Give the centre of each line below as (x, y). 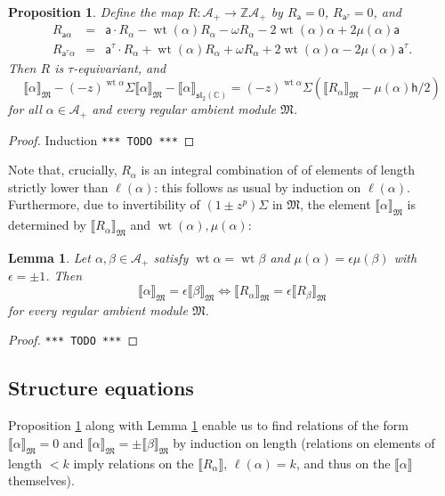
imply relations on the (133, 463)
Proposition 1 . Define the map (96, 12)
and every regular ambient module (184, 109)
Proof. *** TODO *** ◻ (73, 340)
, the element (335, 204)
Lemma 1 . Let (49, 257)
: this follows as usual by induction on (258, 187)
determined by (47, 225)
